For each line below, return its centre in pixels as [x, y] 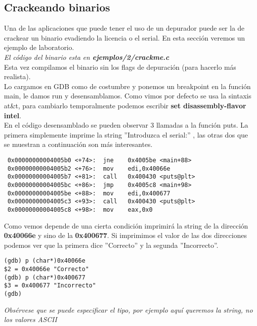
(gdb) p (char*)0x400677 [45, 277]
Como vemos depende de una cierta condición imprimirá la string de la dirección [126, 225]
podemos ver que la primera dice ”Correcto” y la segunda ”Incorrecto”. [111, 245]
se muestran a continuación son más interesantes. [78, 144]
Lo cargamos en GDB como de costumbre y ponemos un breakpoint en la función [128, 86]
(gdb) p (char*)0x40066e [45, 261]
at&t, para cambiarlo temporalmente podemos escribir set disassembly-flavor [125, 105]
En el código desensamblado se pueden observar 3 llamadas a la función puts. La [126, 125]
